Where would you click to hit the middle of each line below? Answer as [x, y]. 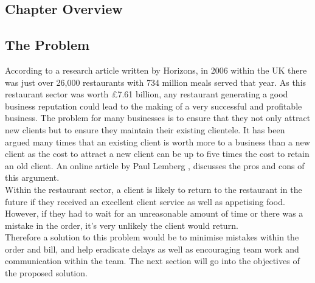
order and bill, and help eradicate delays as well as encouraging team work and [152, 249]
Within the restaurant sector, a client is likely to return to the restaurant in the [154, 189]
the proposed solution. [46, 273]
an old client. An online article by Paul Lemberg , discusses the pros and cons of [155, 165]
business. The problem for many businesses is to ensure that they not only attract [158, 118]
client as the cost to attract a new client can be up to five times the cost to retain [157, 154]
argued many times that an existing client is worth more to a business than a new [157, 141]
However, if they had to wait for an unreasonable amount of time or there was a [154, 213]
